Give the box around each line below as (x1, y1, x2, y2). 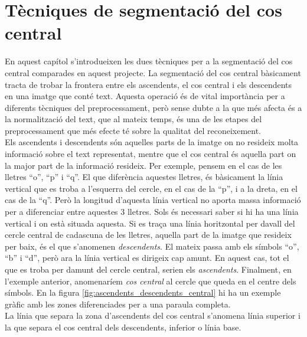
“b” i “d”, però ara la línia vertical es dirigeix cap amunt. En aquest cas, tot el (5, 251, 289, 264)
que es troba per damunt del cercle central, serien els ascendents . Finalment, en (5, 263, 292, 275)
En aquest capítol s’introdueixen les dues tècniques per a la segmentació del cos (5, 55, 293, 67)
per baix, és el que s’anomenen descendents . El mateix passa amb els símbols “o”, (5, 240, 299, 252)
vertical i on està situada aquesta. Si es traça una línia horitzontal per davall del (5, 217, 295, 229)
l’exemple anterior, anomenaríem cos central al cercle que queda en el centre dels (5, 274, 296, 287)
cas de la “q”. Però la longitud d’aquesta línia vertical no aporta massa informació (5, 194, 301, 206)
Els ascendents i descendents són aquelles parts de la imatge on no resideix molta (5, 136, 299, 148)
